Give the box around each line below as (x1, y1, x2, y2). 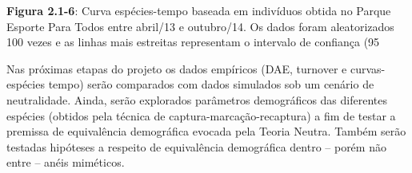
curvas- (350, 60, 386, 77)
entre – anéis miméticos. (6, 154, 125, 171)
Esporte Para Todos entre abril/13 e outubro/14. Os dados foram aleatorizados (6, 18, 394, 34)
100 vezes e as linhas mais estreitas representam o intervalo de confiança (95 (6, 33, 380, 50)
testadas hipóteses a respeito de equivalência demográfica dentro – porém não (6, 138, 386, 155)
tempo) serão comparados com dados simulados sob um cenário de (48, 76, 374, 92)
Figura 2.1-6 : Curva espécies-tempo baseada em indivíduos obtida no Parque (6, 2, 391, 18)
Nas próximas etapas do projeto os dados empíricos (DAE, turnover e (6, 60, 347, 77)
